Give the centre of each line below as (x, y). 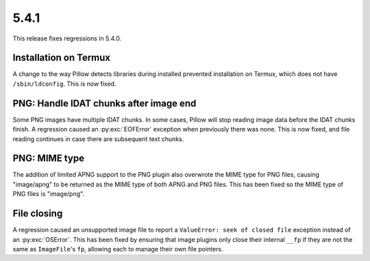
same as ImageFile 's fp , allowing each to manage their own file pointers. (118, 249)
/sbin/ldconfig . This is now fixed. (64, 84)
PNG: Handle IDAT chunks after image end (104, 103)
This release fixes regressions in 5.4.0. (67, 38)
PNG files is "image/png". (49, 194)
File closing (38, 213)
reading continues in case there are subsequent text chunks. (98, 139)
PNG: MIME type (49, 159)
